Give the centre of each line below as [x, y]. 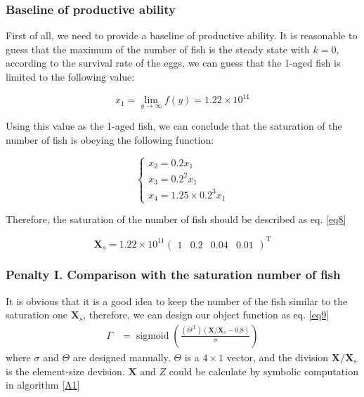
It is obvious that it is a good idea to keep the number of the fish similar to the [177, 301]
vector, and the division [278, 357]
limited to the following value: [70, 76]
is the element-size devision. [65, 371]
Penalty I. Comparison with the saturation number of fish [173, 275]
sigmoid [152, 336]
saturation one [37, 315]
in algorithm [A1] [43, 385]
